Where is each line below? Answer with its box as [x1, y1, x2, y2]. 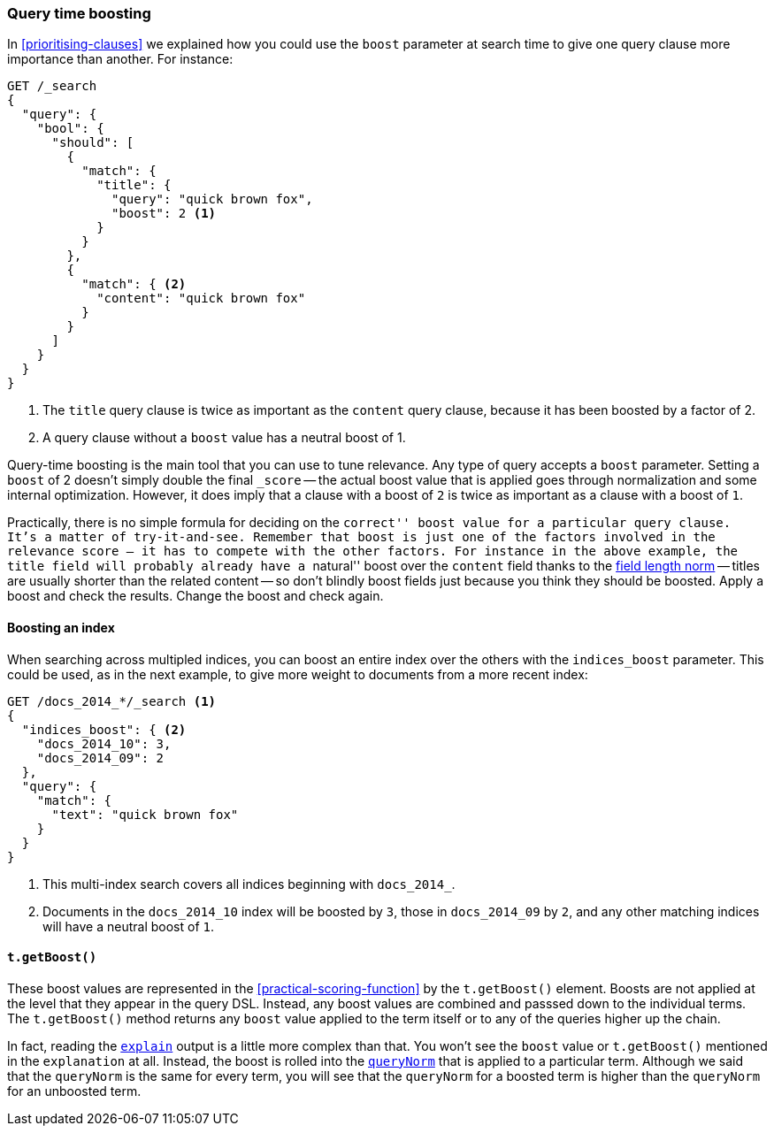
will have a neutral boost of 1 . [42, 918, 215, 934]
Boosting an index [7, 619, 115, 635]
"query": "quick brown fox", [111, 192, 313, 207]
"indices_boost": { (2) [21, 722, 187, 737]
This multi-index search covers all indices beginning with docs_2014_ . [42, 876, 456, 892]
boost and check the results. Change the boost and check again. [7, 588, 384, 604]
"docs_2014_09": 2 [36, 750, 165, 765]
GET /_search [7, 79, 97, 94]
